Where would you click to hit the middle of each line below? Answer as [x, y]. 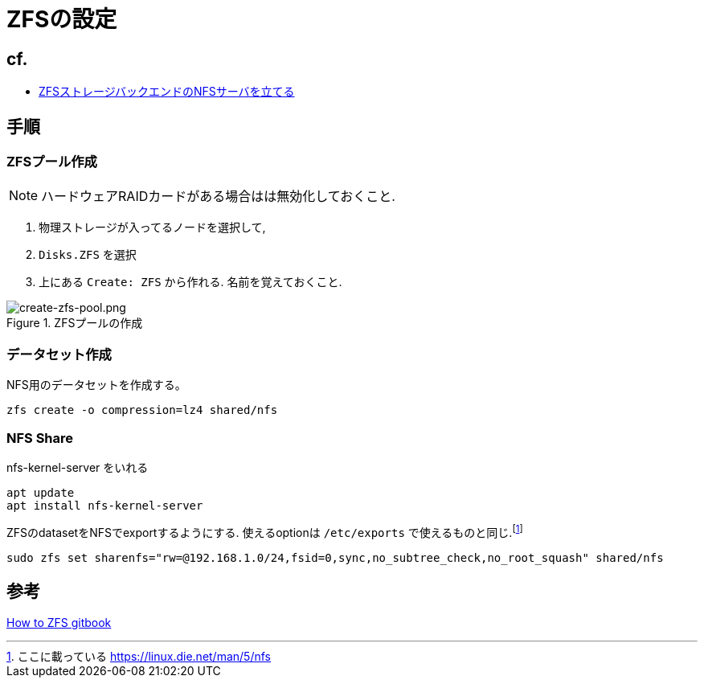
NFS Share [40, 438]
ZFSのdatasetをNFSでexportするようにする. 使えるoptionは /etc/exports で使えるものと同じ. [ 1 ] [265, 531]
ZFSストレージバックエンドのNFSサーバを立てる [167, 92]
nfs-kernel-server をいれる [78, 467]
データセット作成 [59, 354]
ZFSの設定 [62, 19]
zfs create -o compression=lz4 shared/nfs [142, 410]
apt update [41, 492]
